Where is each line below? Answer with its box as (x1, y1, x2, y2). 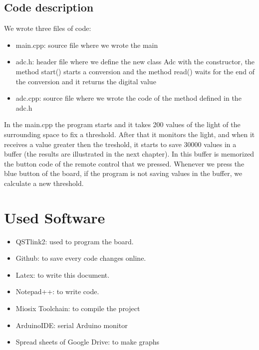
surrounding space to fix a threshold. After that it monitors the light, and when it (4, 129, 255, 139)
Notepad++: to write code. (15, 286, 99, 297)
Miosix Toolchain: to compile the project (15, 303, 140, 314)
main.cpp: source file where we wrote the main (15, 39, 158, 50)
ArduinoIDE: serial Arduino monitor (15, 320, 128, 330)
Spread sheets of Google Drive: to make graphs (15, 337, 160, 347)
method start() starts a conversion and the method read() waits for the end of (15, 66, 255, 76)
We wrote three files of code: (4, 23, 91, 33)
